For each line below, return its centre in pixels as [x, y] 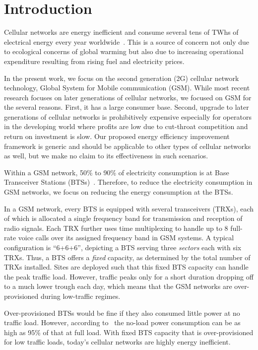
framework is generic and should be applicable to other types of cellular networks [128, 146]
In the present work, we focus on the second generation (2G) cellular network [122, 78]
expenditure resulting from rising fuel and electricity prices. [94, 61]
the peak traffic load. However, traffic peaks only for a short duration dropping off [129, 276]
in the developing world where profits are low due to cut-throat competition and [126, 126]
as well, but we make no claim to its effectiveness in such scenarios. [106, 156]
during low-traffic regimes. [81, 296]
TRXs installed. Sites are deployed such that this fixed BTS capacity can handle [126, 267]
